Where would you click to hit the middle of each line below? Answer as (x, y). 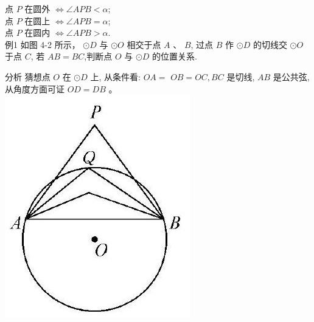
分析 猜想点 (28, 76)
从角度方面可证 (35, 88)
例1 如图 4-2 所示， (43, 44)
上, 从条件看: (115, 76)
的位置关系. (175, 56)
